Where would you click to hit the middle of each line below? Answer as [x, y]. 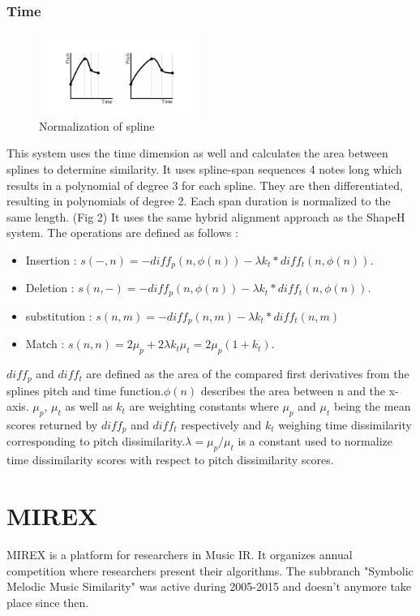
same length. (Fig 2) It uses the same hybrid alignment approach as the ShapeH [206, 216]
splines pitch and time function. [85, 390]
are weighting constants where [204, 406]
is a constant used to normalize [315, 441]
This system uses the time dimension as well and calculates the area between [197, 153]
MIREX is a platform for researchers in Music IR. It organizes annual [180, 554]
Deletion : [50, 288]
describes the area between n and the [293, 390]
